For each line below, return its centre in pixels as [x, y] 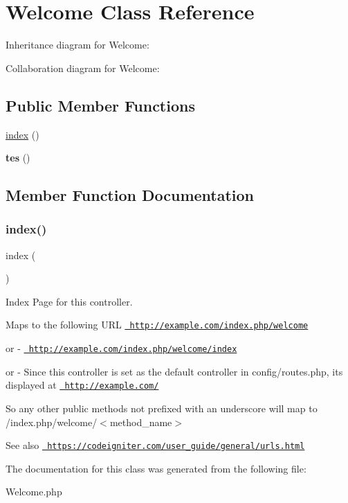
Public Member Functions [100, 105]
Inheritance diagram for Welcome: [77, 45]
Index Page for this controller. [69, 301]
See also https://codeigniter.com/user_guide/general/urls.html [155, 445]
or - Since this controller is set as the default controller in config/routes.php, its [174, 371]
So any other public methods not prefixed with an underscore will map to [162, 408]
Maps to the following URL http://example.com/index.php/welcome [157, 325]
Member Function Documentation [130, 195]
